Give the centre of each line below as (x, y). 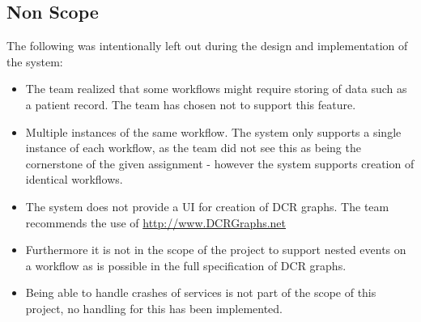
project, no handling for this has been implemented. (154, 308)
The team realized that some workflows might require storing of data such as (216, 89)
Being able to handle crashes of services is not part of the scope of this (201, 292)
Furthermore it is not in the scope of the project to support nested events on (216, 250)
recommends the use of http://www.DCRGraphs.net (156, 222)
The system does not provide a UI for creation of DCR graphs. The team (207, 206)
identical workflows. (74, 179)
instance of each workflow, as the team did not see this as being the (193, 148)
